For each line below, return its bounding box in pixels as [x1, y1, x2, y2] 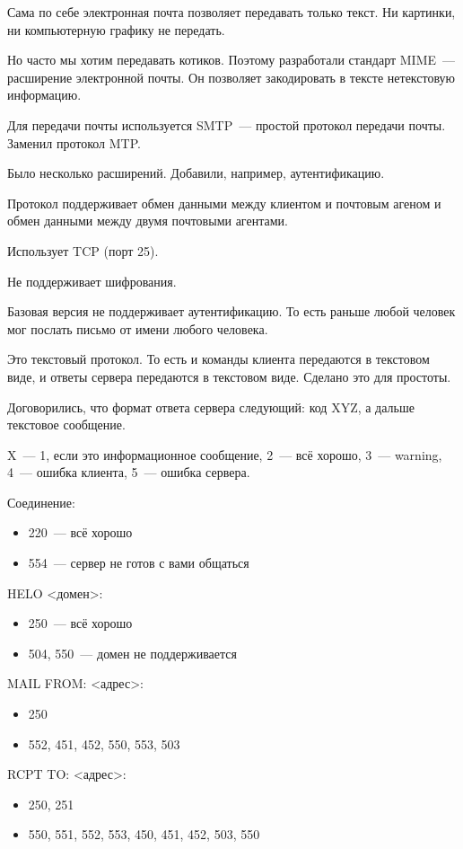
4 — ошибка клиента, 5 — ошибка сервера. [7, 463, 250, 482]
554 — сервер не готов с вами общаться [28, 553, 249, 572]
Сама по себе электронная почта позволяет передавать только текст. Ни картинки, [7, 3, 456, 21]
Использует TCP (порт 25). [7, 241, 159, 260]
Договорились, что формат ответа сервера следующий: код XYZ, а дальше [7, 397, 415, 416]
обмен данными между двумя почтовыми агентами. [7, 211, 288, 230]
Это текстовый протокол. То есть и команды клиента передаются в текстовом [7, 349, 430, 368]
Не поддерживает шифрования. [7, 271, 177, 290]
